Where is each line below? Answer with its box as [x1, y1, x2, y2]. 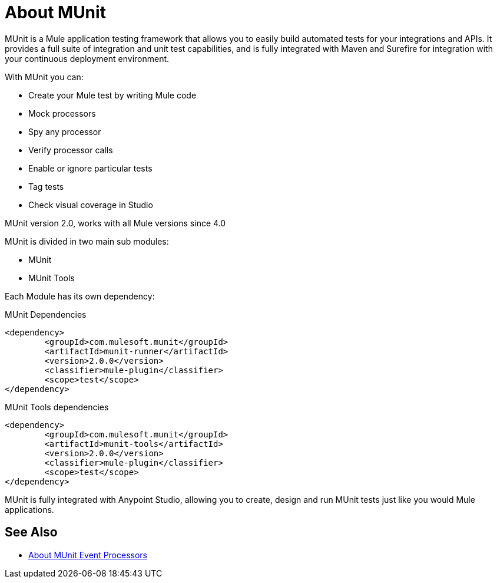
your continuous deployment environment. [5, 53, 170, 64]
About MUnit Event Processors [28, 549, 147, 560]
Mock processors [28, 108, 96, 118]
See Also [5, 525, 58, 540]
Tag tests [28, 181, 64, 192]
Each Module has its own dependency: [5, 291, 155, 301]
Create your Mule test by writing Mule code [28, 90, 197, 100]
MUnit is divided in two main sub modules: [5, 236, 169, 246]
